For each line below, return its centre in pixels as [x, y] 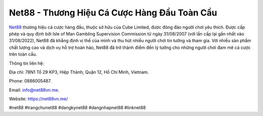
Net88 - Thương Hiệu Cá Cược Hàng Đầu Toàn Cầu [113, 13]
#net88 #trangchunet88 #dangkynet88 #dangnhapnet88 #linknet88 [77, 108]
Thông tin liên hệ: [27, 63]
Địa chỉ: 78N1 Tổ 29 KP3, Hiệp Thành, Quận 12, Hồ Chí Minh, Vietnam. [79, 72]
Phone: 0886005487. [30, 81]
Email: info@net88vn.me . [34, 90]
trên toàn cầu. [23, 54]
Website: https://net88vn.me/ [38, 99]
